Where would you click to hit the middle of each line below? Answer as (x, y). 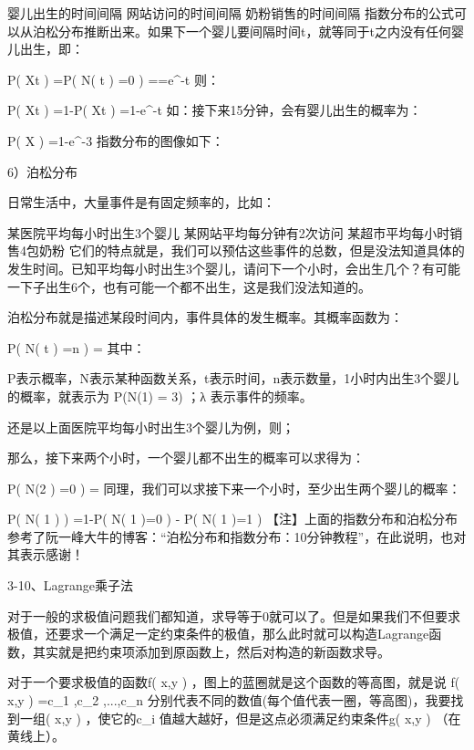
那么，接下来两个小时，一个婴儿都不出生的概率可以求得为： (186, 458)
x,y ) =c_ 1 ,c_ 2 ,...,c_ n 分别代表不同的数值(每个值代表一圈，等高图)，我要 (229, 700)
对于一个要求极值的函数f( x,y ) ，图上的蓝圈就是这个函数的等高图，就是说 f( (234, 682)
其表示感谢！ (46, 554)
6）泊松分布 (42, 171)
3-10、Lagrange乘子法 (70, 585)
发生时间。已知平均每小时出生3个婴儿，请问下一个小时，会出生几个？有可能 (234, 268)
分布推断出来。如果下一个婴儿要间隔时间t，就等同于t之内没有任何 (254, 31)
